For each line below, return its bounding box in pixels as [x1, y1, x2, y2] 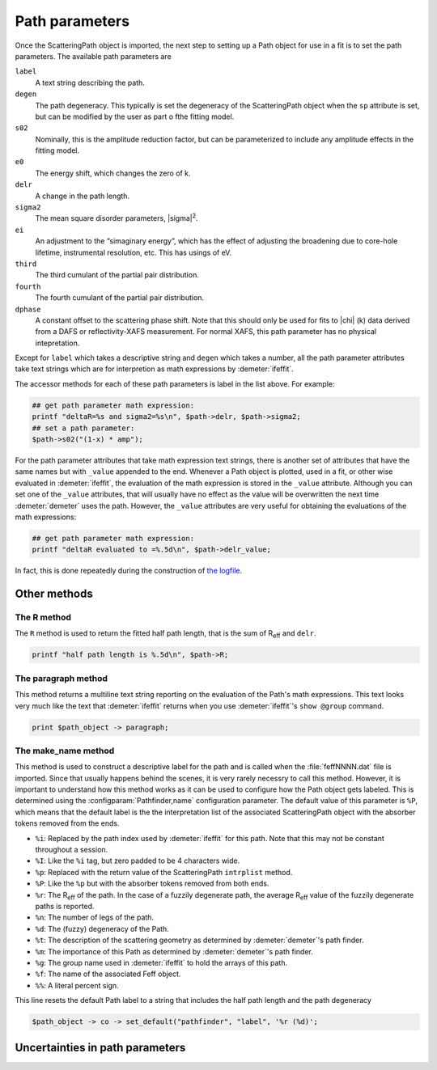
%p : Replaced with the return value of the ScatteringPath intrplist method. [35, 867, 293, 877]
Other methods [15, 587, 93, 601]
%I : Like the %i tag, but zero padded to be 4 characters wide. [35, 856, 240, 865]
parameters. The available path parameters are [15, 51, 172, 61]
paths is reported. [35, 902, 95, 911]
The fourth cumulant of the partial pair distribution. [35, 293, 205, 302]
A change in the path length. [35, 191, 129, 201]
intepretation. [35, 338, 80, 348]
